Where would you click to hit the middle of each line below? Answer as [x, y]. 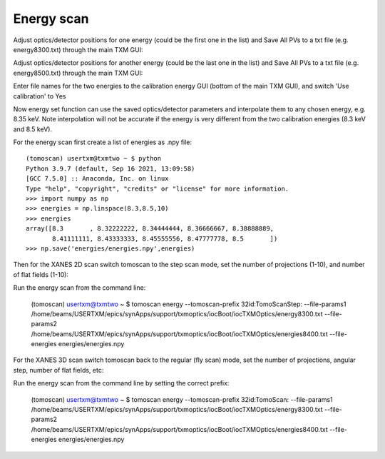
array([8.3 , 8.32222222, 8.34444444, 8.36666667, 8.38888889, [150, 229]
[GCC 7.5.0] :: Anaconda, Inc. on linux [97, 179]
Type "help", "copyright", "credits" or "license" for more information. [158, 188]
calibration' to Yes [40, 96]
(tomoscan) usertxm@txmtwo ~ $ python [94, 158]
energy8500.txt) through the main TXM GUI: [78, 73]
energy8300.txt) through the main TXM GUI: [78, 49]
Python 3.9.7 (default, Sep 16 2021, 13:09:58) [111, 168]
